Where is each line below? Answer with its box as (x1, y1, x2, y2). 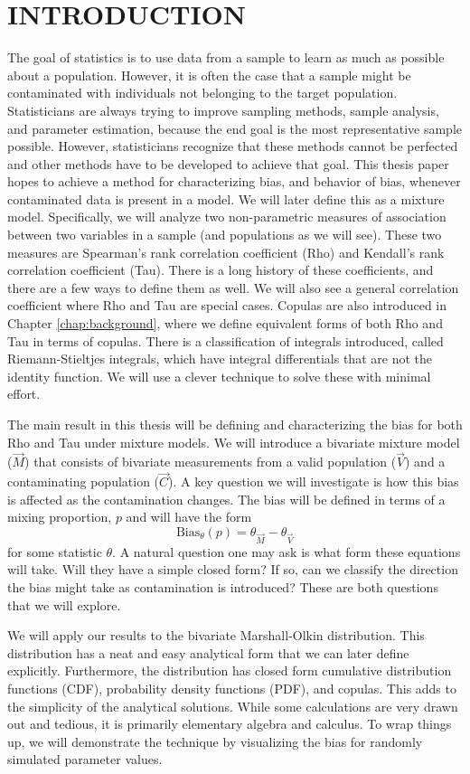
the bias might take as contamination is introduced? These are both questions (7, 577, 438, 596)
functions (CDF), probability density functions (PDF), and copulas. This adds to (7, 678, 456, 697)
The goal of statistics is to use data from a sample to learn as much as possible (7, 48, 445, 67)
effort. (7, 384, 41, 403)
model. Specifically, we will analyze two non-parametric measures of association (7, 207, 446, 226)
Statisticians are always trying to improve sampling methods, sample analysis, (7, 100, 439, 119)
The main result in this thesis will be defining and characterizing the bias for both (7, 415, 463, 433)
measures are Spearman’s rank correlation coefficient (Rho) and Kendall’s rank (7, 242, 445, 261)
